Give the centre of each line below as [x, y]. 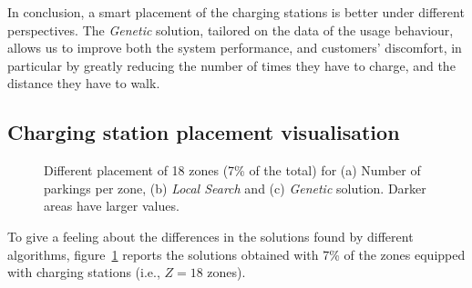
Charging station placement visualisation [204, 132]
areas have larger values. [112, 206]
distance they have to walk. [84, 83]
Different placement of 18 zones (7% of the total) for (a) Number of [232, 170]
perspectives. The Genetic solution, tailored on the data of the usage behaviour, [231, 30]
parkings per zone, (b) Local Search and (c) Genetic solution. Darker [235, 188]
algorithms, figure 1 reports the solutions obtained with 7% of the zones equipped [236, 254]
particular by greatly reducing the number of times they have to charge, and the [231, 65]
